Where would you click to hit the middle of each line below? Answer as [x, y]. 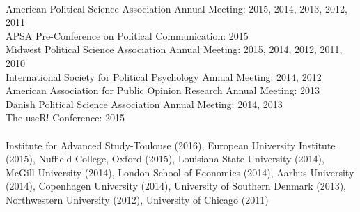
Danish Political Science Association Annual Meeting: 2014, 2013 [144, 104]
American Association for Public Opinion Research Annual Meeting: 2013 [163, 90]
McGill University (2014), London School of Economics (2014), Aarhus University [180, 172]
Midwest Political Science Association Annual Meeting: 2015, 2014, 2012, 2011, [174, 49]
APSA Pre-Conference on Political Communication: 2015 [127, 35]
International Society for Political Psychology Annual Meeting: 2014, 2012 [164, 76]
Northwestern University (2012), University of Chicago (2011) [137, 199]
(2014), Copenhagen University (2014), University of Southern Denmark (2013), [176, 186]
